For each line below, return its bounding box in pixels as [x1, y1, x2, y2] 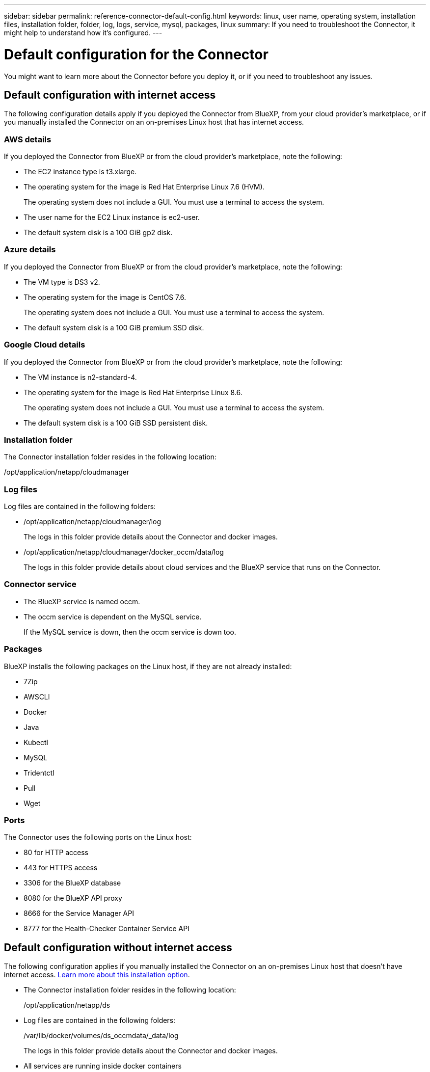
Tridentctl [24, 768, 54, 777]
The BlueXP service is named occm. [24, 597, 140, 606]
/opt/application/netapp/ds [24, 1001, 110, 1010]
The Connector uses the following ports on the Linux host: [4, 833, 192, 842]
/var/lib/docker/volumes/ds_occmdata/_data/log [24, 1031, 179, 1040]
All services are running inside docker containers [24, 1062, 182, 1071]
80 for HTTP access [24, 848, 88, 857]
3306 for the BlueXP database [24, 879, 121, 887]
